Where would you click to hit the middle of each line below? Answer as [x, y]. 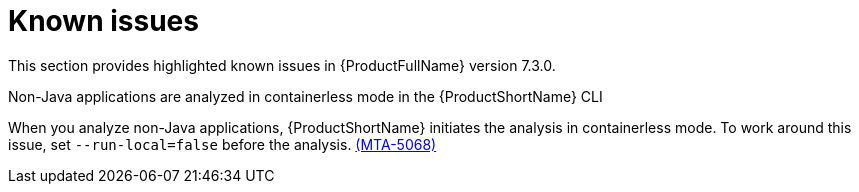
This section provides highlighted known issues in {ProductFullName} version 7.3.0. [282, 65]
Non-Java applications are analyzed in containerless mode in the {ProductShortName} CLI [305, 96]
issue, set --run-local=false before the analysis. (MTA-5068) [222, 144]
